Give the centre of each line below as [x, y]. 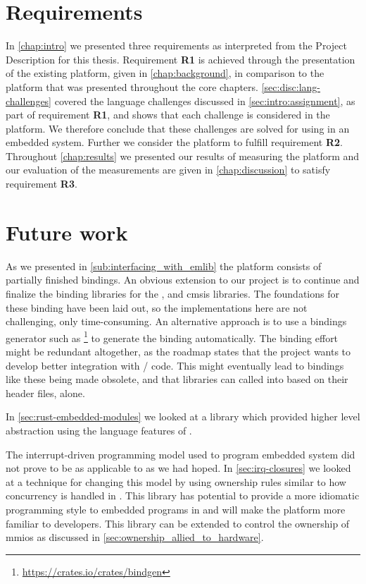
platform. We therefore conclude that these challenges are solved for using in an [178, 128]
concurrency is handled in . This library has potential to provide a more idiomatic [183, 495]
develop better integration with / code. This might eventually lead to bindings [175, 365]
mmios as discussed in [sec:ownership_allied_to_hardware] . [135, 537]
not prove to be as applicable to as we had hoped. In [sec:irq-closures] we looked [178, 468]
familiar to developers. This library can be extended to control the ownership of [178, 523]
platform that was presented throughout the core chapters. [132, 86]
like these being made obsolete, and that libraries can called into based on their [177, 379]
